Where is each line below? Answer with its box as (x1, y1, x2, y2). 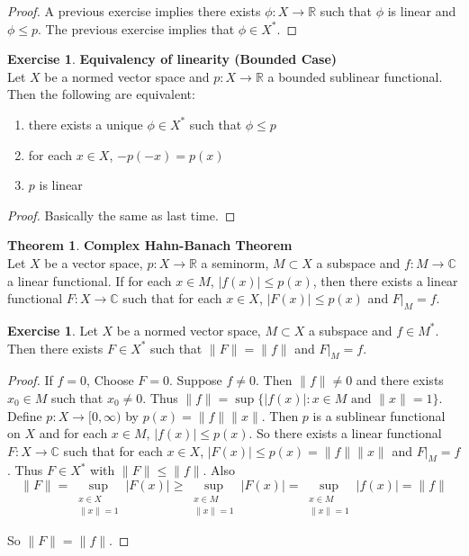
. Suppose (169, 371, 222, 390)
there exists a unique (28, 114, 143, 133)
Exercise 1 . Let (7, 320, 98, 339)
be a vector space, (44, 253, 143, 272)
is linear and (387, 2, 456, 20)
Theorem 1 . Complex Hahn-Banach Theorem (7, 236, 293, 255)
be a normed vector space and (44, 67, 210, 85)
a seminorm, (201, 253, 269, 272)
